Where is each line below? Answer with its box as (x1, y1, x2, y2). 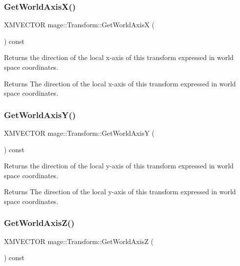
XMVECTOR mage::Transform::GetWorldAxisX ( (4, 20, 155, 30)
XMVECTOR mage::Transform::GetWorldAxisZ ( (4, 236, 154, 246)
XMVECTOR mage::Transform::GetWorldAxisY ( (4, 128, 155, 138)
